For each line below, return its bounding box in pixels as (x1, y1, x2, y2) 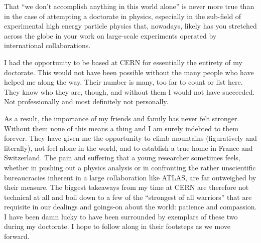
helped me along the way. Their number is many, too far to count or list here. (4, 77, 243, 87)
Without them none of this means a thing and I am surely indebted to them (4, 123, 238, 133)
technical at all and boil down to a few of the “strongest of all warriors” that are (4, 191, 252, 202)
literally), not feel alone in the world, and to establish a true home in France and (4, 142, 253, 153)
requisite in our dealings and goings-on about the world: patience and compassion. (4, 201, 257, 212)
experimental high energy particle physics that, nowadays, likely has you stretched (4, 21, 257, 31)
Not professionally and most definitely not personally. (4, 96, 169, 107)
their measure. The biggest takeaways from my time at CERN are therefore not (4, 182, 249, 192)
